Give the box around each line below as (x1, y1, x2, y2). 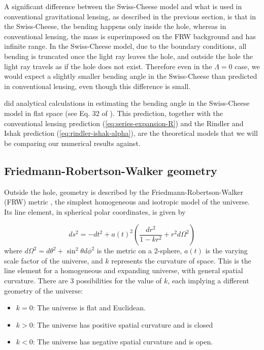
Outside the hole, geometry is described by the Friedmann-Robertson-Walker (4, 186, 244, 197)
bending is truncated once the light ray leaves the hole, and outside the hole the (4, 50, 253, 61)
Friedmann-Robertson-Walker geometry (4, 162, 217, 178)
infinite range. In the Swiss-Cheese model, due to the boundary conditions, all (4, 41, 247, 51)
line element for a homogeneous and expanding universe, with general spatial (4, 265, 243, 276)
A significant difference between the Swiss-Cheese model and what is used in (4, 1, 242, 11)
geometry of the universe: (4, 285, 83, 296)
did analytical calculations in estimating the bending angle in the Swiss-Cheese (4, 98, 250, 108)
